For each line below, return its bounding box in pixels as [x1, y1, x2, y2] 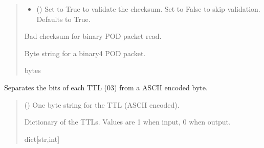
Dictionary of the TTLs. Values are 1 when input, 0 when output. [24, 116, 231, 127]
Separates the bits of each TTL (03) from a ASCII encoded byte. [4, 82, 208, 92]
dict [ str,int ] [24, 133, 60, 144]
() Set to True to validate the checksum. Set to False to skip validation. [36, 4, 260, 14]
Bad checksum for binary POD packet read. [24, 31, 162, 41]
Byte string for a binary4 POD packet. [24, 47, 146, 58]
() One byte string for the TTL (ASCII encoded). [24, 99, 180, 110]
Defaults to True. [36, 13, 91, 24]
